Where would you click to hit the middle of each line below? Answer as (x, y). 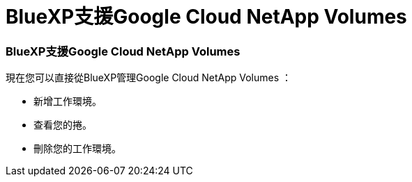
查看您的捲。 (63, 125)
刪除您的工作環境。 (77, 149)
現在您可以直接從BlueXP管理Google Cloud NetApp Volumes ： (148, 78)
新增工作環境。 (68, 101)
